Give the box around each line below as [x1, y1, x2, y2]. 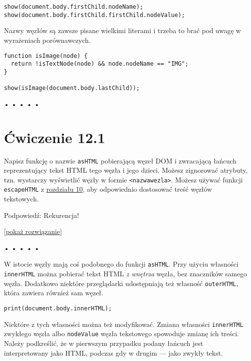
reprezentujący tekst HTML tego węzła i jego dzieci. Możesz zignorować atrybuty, [4, 165, 248, 175]
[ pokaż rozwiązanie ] [4, 226, 62, 236]
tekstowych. [4, 194, 39, 204]
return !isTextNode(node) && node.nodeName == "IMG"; [11, 60, 189, 68]
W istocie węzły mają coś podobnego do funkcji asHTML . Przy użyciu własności [4, 259, 239, 269]
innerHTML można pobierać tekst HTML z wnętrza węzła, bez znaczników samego [4, 269, 247, 279]
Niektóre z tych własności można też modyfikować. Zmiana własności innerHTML [4, 319, 244, 329]
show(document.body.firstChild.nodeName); [4, 3, 143, 10]
